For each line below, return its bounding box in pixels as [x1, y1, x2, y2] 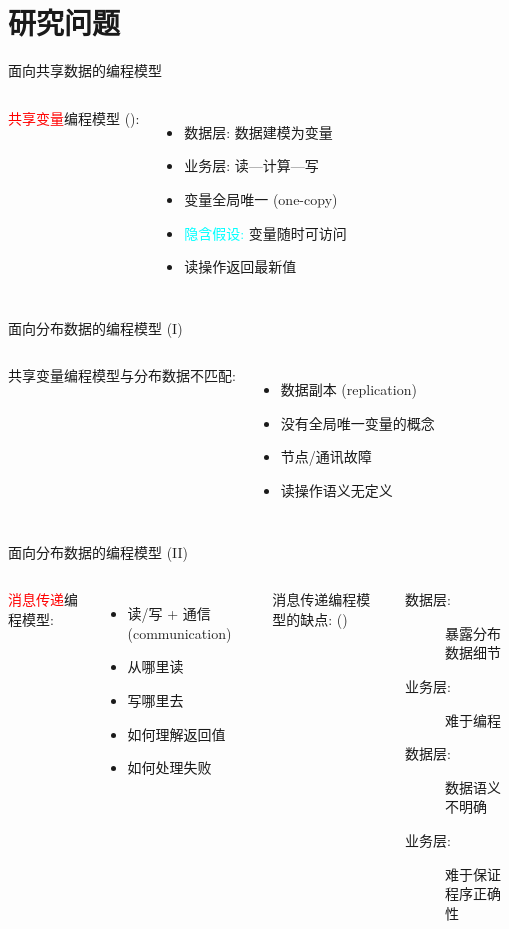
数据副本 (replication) [280, 379, 417, 400]
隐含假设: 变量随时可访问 [184, 222, 347, 243]
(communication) [127, 622, 232, 643]
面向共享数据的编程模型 [8, 60, 162, 81]
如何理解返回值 [127, 723, 226, 744]
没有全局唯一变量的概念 [280, 412, 435, 433]
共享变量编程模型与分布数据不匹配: [8, 365, 236, 386]
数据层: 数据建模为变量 [184, 121, 333, 142]
